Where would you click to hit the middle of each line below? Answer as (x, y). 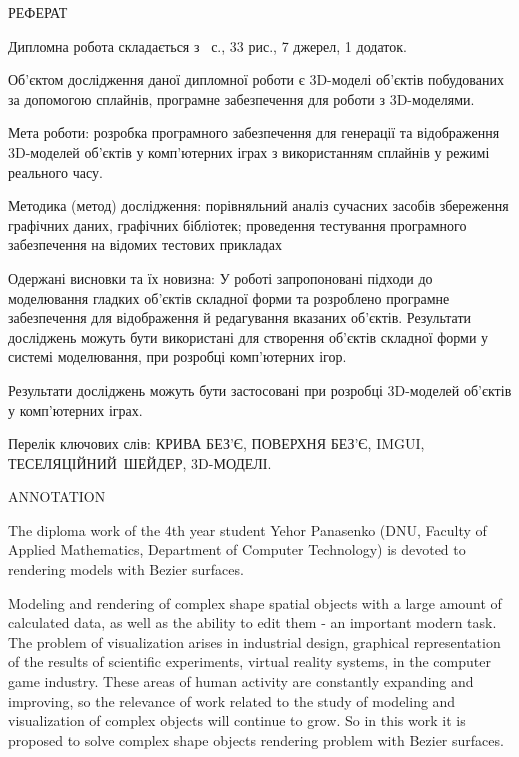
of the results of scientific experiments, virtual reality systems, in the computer (249, 661)
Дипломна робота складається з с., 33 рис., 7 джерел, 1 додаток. (207, 45)
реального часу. (55, 171)
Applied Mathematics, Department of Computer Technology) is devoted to (237, 549)
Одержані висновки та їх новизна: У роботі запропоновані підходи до (220, 277)
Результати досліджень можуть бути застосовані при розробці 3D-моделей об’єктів (260, 389)
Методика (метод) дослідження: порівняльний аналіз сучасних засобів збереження (258, 205)
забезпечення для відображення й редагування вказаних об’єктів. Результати (240, 317)
